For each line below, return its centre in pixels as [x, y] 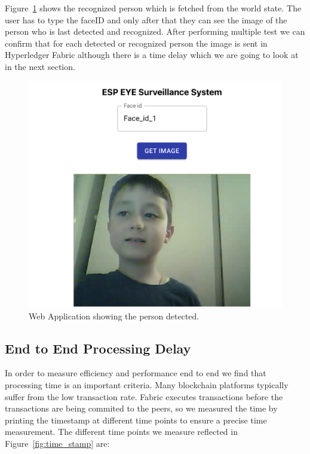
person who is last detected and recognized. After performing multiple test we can [155, 31]
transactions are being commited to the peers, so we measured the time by [141, 408]
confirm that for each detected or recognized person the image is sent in [136, 43]
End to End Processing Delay [98, 348]
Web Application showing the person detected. [114, 316]
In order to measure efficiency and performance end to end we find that [136, 373]
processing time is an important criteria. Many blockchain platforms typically [147, 385]
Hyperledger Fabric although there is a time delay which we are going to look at [152, 55]
